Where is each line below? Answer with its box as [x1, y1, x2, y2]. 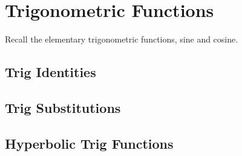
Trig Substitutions [5, 98, 121, 117]
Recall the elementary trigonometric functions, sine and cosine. [5, 33, 238, 46]
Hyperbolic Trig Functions [5, 134, 174, 152]
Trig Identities [5, 63, 96, 81]
